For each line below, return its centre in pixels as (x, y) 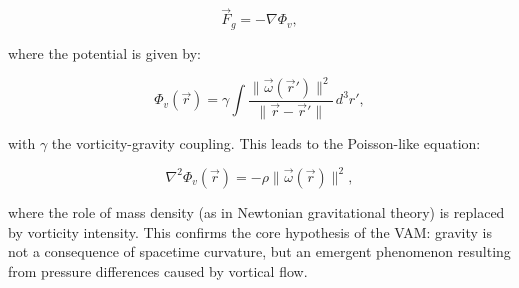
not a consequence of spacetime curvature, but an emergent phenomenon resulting (259, 251)
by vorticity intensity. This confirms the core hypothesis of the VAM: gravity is (250, 231)
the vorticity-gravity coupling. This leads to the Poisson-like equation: (266, 142)
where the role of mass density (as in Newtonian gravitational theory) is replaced (256, 211)
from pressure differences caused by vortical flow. (158, 270)
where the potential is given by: (105, 52)
